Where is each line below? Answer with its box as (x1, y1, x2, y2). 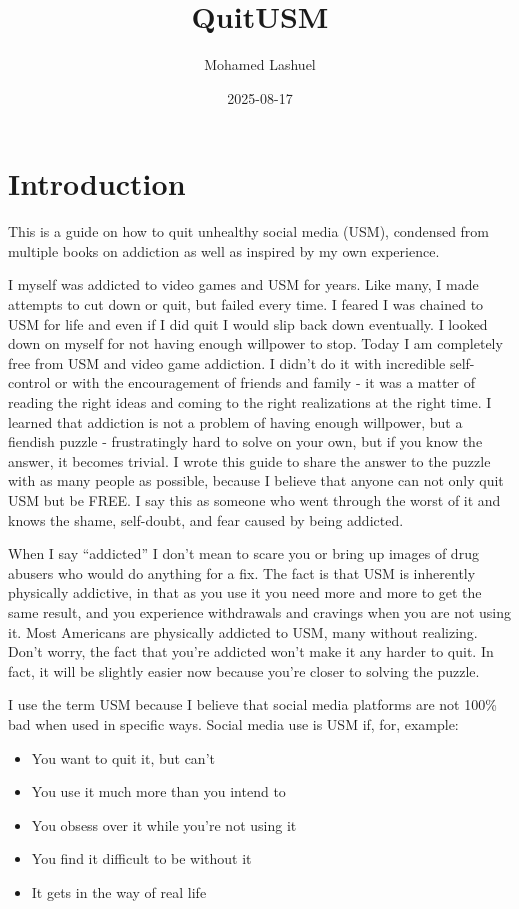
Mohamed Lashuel (204, 54, 316, 75)
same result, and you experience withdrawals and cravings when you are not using (8, 601, 512, 622)
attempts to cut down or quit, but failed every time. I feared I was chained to (8, 294, 484, 315)
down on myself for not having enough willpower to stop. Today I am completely (8, 333, 503, 354)
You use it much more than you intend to (31, 781, 286, 802)
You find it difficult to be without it (31, 848, 252, 869)
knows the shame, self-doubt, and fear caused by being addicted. (8, 509, 404, 530)
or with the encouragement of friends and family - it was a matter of (55, 372, 475, 393)
